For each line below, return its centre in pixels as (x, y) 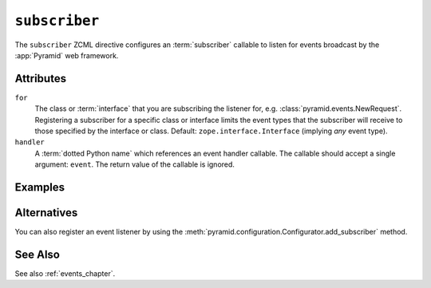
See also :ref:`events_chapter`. (65, 274)
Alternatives (46, 213)
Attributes (41, 79)
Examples (40, 187)
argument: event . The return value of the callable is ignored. (135, 164)
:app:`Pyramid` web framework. (67, 55)
